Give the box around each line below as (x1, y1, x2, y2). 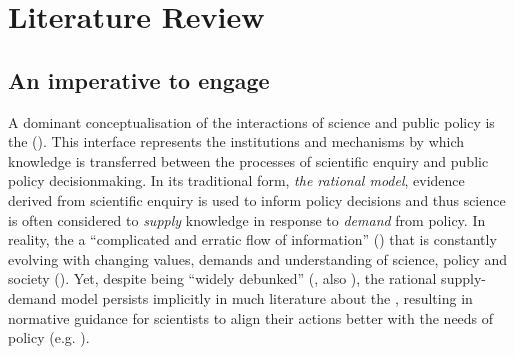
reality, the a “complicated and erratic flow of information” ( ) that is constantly (8, 229, 497, 250)
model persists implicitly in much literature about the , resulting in (60, 287, 473, 308)
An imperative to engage (8, 64, 270, 95)
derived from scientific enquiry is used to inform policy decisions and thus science (8, 189, 506, 210)
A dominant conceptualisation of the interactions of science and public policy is (8, 111, 495, 132)
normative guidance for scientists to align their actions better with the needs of (8, 307, 494, 328)
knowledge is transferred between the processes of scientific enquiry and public (8, 150, 489, 171)
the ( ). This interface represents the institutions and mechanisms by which (8, 131, 465, 152)
